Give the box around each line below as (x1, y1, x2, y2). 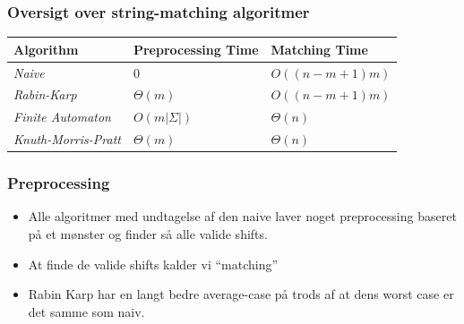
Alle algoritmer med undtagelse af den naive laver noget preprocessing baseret (28, 207, 457, 226)
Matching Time (271, 39, 368, 58)
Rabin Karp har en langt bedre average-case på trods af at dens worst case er (28, 285, 454, 303)
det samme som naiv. (28, 302, 145, 320)
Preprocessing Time (133, 39, 259, 58)
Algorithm (13, 39, 79, 58)
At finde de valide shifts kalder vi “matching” (28, 254, 279, 273)
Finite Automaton (13, 107, 111, 126)
